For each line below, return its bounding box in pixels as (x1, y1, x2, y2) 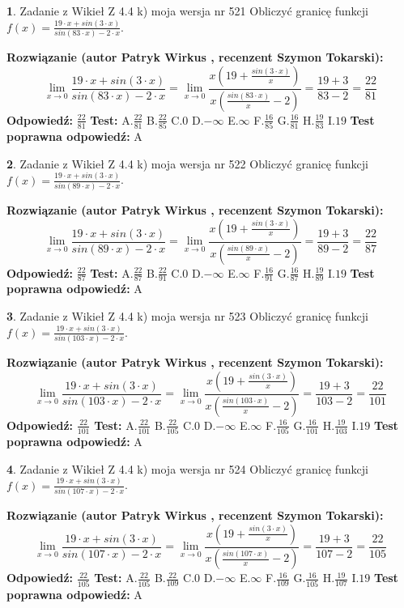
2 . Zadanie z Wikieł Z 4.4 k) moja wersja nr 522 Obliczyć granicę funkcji (6, 155, 368, 172)
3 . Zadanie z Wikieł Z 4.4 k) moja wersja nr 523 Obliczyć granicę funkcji (6, 307, 368, 324)
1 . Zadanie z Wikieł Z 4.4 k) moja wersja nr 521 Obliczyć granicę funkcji (6, 2, 368, 19)
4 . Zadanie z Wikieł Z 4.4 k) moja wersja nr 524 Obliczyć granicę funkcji (6, 460, 368, 477)
